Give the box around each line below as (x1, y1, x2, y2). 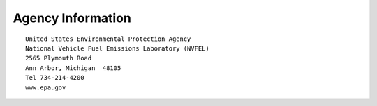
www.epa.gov (25, 83, 66, 91)
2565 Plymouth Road (25, 54, 92, 62)
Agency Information (13, 10, 132, 26)
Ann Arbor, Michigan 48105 (25, 64, 121, 72)
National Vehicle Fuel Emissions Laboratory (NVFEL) (25, 44, 209, 52)
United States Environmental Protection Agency (25, 35, 191, 43)
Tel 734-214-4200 (25, 73, 84, 82)
